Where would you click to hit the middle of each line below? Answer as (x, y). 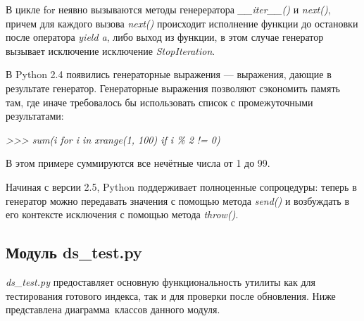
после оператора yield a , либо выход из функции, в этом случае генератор (165, 37)
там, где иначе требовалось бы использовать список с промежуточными (159, 102)
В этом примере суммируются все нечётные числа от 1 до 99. (138, 163)
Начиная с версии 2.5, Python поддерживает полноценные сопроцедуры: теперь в (181, 186)
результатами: (35, 116)
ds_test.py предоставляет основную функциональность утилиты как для (161, 281)
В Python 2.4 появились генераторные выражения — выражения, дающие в (169, 74)
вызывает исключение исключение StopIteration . (111, 50)
